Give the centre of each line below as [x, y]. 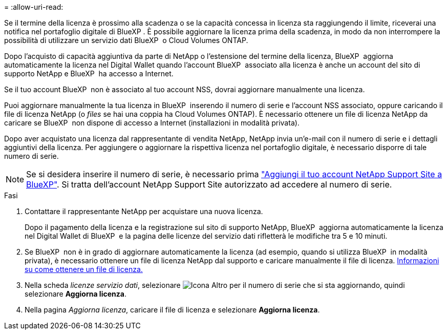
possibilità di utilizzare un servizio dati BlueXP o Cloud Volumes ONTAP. [126, 40]
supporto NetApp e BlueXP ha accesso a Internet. [89, 74]
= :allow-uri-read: [34, 7]
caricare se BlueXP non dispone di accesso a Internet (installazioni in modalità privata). [152, 123]
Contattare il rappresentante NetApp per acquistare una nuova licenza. [144, 211]
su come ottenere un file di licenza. [84, 269]
